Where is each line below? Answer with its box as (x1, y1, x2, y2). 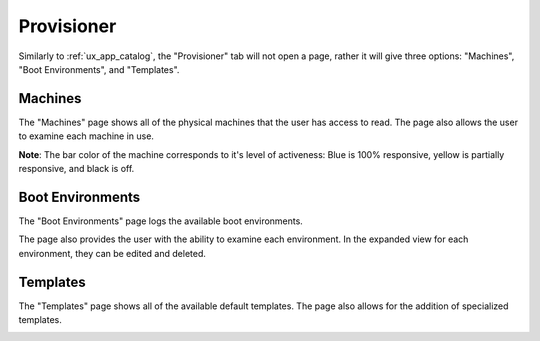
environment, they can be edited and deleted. (18, 247, 207, 259)
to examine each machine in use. (18, 130, 155, 142)
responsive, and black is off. (18, 163, 135, 175)
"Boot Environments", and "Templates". (18, 63, 180, 75)
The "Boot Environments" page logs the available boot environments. (18, 215, 304, 227)
